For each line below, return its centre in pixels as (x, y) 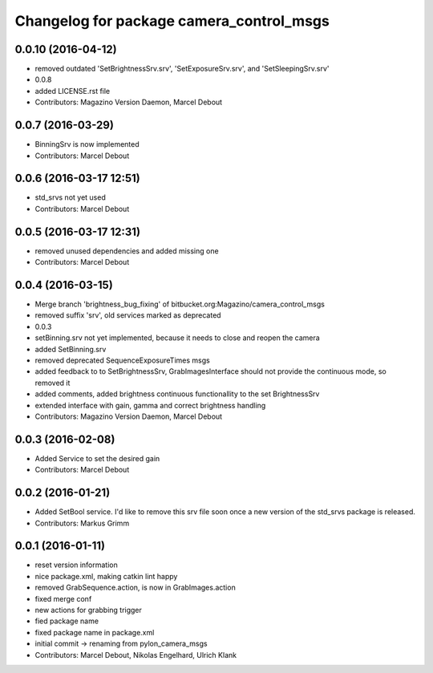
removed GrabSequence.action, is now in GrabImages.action (135, 588)
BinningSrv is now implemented (87, 144)
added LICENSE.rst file (73, 91)
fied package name (67, 621)
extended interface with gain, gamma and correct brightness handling (150, 405)
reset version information (76, 565)
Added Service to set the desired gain (97, 458)
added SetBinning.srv (71, 349)
